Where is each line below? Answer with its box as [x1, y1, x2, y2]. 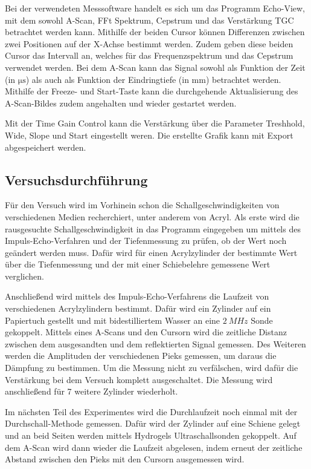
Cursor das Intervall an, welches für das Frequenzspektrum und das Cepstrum [5, 49, 293, 62]
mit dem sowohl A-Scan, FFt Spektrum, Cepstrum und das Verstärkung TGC [5, 13, 294, 26]
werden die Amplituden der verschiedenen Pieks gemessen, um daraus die [5, 349, 277, 362]
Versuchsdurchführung [5, 170, 148, 189]
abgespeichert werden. [5, 140, 86, 153]
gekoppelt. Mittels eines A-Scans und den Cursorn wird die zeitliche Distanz [5, 326, 287, 338]
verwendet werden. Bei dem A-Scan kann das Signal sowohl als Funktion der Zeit [5, 61, 306, 73]
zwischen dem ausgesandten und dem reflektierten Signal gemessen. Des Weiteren [5, 337, 306, 350]
